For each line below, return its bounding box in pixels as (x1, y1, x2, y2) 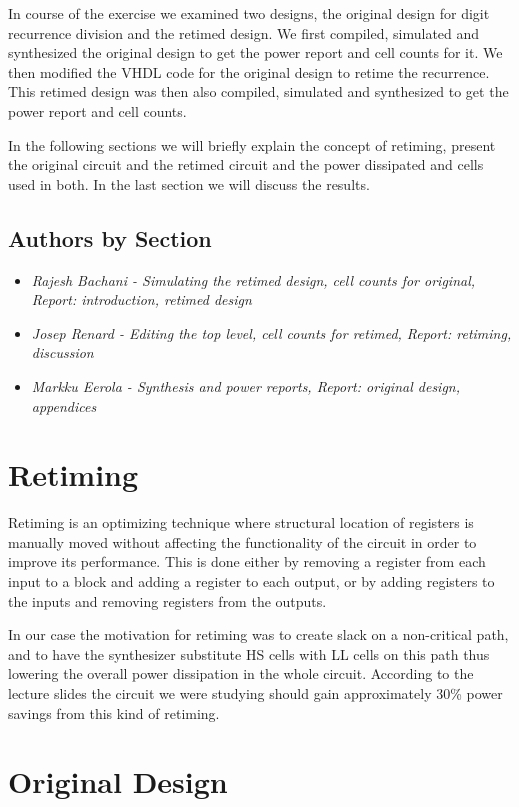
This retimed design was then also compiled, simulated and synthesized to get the (8, 81, 509, 102)
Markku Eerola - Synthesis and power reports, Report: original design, (31, 375, 461, 396)
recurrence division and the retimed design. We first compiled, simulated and (8, 22, 480, 43)
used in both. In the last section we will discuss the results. (8, 173, 370, 194)
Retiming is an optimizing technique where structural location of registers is (8, 512, 474, 533)
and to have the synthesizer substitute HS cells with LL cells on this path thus (8, 643, 490, 664)
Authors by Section (8, 222, 212, 253)
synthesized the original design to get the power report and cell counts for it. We (8, 42, 503, 63)
